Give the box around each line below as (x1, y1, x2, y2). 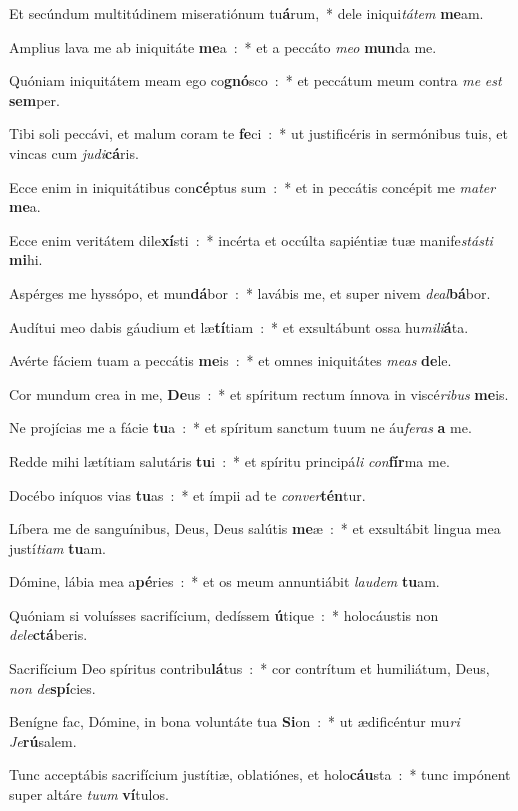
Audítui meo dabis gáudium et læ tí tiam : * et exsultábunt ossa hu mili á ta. (9, 316, 469, 337)
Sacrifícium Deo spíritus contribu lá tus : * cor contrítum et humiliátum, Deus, (9, 658, 490, 679)
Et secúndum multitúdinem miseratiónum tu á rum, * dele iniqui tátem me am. (9, 3, 484, 23)
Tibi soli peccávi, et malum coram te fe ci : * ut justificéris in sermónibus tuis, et (9, 123, 508, 144)
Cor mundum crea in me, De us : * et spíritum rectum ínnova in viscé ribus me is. (9, 383, 509, 404)
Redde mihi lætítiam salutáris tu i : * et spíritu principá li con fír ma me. (9, 450, 450, 471)
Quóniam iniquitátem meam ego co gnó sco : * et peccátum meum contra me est (9, 70, 502, 91)
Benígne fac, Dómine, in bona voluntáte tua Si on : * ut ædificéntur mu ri (9, 711, 460, 732)
